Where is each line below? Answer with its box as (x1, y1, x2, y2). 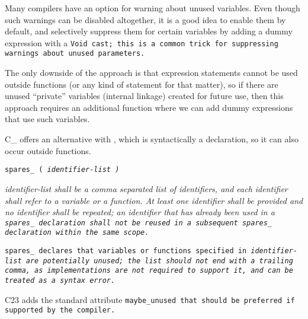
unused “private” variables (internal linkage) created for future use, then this (5, 90, 284, 102)
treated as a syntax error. (5, 276, 115, 285)
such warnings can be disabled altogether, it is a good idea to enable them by (5, 13, 286, 25)
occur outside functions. (5, 144, 91, 157)
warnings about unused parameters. (5, 49, 145, 58)
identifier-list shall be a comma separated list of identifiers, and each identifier (5, 182, 288, 194)
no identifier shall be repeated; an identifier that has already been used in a (5, 206, 275, 218)
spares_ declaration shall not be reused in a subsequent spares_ (5, 218, 272, 227)
